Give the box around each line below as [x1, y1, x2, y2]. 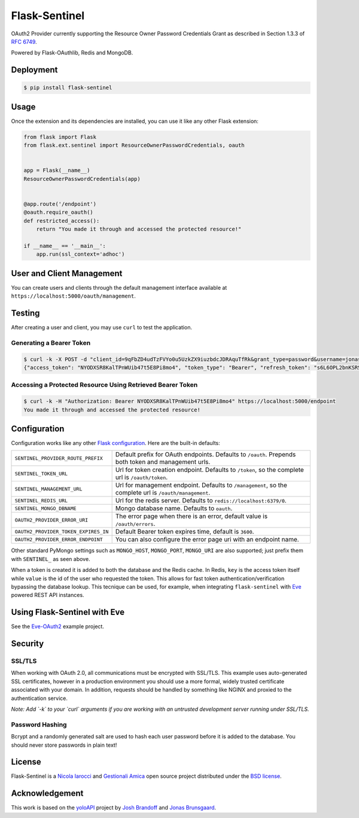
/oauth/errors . [115, 520, 156, 528]
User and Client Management [11, 268, 123, 278]
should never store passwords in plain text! [11, 741, 117, 749]
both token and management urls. [115, 458, 211, 466]
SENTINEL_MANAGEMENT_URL [14, 486, 83, 492]
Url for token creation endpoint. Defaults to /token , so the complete [115, 466, 305, 474]
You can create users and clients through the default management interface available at [11, 284, 227, 291]
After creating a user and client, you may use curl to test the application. [11, 324, 193, 331]
